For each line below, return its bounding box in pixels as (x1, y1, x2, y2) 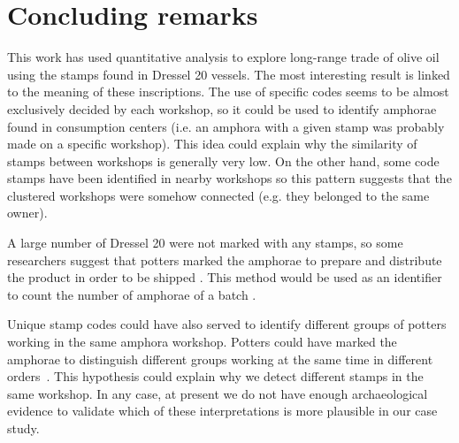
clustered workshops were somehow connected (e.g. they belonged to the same (7, 186, 430, 204)
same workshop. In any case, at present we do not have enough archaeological (7, 384, 428, 402)
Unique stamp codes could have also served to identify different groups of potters (7, 315, 447, 333)
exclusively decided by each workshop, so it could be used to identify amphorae (7, 99, 437, 118)
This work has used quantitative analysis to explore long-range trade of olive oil (7, 48, 440, 66)
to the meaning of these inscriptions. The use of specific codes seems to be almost (7, 82, 449, 101)
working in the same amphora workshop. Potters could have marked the (7, 332, 397, 351)
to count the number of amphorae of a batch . (7, 285, 256, 303)
